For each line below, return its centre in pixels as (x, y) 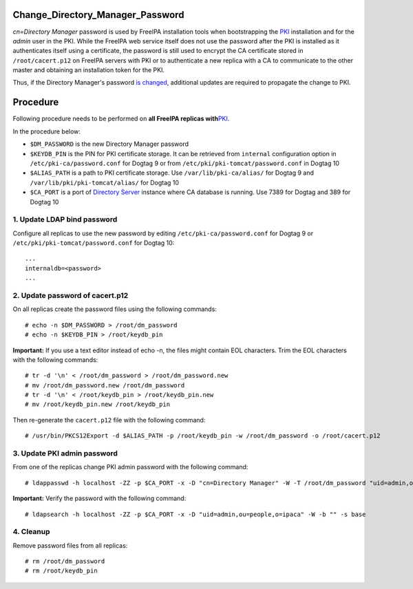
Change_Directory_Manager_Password (98, 15)
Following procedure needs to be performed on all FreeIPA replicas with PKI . (121, 119)
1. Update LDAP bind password (65, 219)
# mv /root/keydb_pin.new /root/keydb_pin (98, 405)
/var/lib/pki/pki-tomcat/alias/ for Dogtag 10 (104, 182)
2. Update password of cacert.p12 (71, 295)
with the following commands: (55, 360)
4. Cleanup (31, 532)
